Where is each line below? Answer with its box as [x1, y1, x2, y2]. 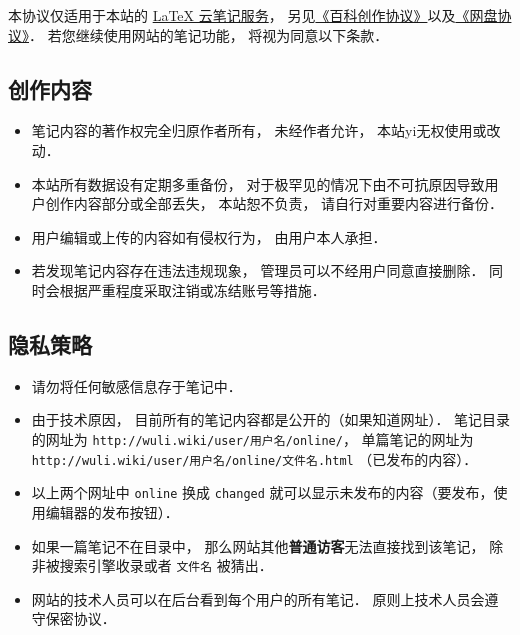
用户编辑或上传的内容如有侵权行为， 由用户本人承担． [31, 226, 387, 247]
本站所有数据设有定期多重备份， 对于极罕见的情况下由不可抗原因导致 [31, 173, 485, 194]
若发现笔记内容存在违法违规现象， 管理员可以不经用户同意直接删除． [31, 260, 485, 281]
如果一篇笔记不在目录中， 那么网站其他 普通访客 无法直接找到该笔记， [31, 535, 485, 556]
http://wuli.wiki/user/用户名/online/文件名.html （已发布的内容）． [31, 448, 478, 469]
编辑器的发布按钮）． [45, 501, 179, 522]
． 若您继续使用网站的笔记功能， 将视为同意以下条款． [29, 24, 389, 45]
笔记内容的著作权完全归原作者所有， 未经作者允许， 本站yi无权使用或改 [31, 120, 501, 141]
